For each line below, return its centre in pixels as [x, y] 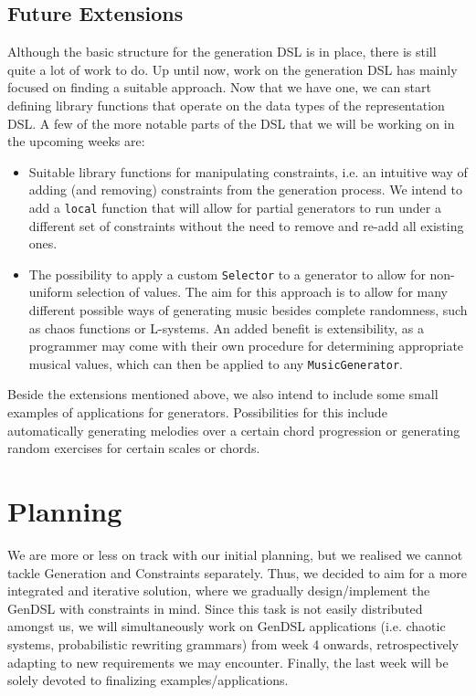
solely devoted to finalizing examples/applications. [148, 680]
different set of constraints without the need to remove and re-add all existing [246, 225]
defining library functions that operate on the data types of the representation [226, 105]
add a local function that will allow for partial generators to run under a [235, 207]
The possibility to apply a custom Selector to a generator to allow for [227, 274]
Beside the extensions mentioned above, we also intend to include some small [223, 394]
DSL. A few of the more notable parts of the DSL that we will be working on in [231, 123]
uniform [51, 292]
